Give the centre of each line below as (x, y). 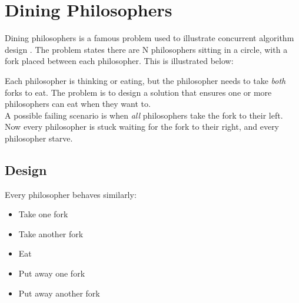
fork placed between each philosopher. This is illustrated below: (119, 61)
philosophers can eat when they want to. (78, 104)
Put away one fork (52, 273)
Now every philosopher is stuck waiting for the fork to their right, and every (142, 127)
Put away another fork (59, 293)
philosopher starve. (39, 138)
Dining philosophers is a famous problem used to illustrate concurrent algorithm (149, 38)
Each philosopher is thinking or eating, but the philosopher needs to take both (145, 80)
